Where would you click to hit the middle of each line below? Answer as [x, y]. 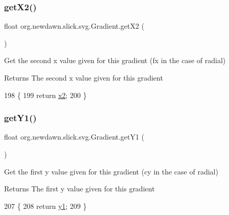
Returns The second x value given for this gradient [84, 77]
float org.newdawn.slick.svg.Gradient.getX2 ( [74, 26]
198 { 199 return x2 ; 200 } [45, 95]
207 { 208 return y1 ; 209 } [45, 206]
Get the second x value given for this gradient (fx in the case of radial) [115, 60]
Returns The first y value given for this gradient [79, 189]
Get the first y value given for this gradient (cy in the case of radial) [111, 171]
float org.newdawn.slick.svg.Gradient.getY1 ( [74, 137]
